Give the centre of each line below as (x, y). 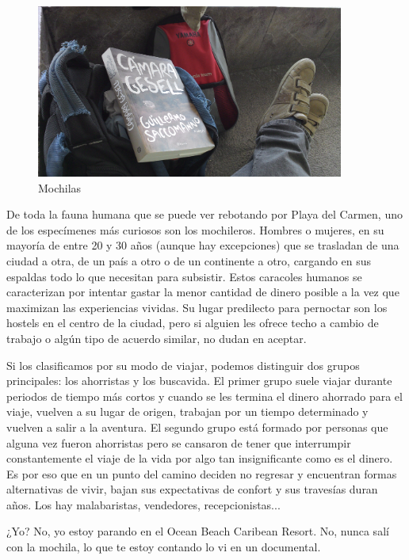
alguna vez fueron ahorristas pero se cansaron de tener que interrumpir (179, 442)
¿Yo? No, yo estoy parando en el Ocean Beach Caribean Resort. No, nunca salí (198, 531)
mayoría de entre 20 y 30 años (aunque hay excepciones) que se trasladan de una (203, 245)
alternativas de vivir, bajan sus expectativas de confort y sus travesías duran (192, 489)
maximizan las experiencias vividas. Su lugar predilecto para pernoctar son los (197, 307)
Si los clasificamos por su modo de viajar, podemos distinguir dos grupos (183, 365)
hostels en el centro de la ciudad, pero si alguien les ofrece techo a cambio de (193, 323)
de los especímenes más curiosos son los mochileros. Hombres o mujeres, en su (195, 229)
